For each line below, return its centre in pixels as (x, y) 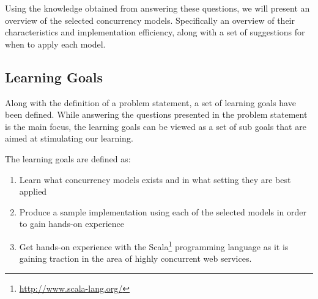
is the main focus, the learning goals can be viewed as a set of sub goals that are (156, 126)
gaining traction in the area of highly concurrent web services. (135, 258)
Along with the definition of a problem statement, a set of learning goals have (150, 102)
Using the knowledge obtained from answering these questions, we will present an (157, 8)
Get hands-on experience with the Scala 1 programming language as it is (154, 245)
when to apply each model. (55, 44)
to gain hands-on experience (72, 224)
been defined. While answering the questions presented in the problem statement (156, 114)
